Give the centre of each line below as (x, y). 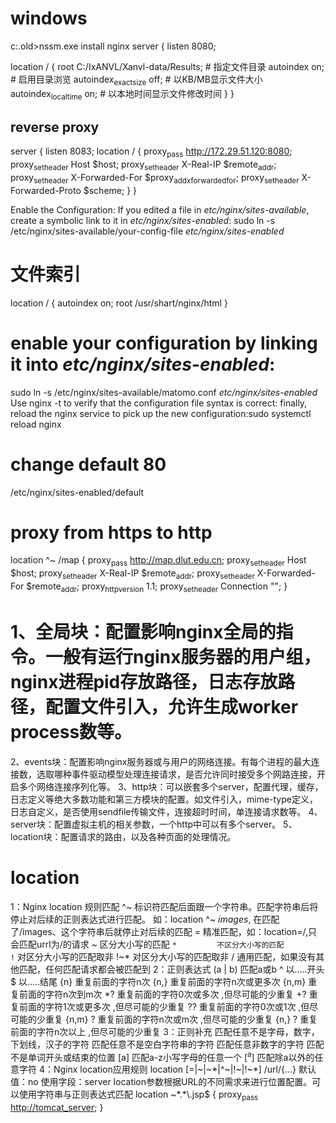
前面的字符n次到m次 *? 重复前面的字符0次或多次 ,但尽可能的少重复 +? (162, 994)
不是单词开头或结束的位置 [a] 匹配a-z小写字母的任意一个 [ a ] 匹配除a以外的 (162, 1056)
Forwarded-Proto (46, 190)
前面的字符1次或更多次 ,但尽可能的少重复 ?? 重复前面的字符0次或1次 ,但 (164, 1006)
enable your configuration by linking (164, 343)
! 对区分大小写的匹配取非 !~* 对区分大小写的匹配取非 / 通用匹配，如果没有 (163, 956)
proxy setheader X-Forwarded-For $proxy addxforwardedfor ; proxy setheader (155, 178)
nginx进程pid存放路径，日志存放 (144, 682)
